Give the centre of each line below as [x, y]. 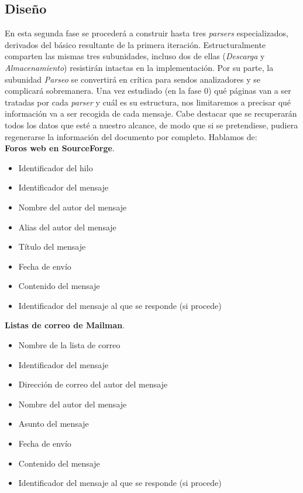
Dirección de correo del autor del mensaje [93, 384]
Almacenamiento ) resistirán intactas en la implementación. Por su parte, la [139, 67]
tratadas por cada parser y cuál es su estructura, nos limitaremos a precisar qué [148, 102]
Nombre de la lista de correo [69, 345]
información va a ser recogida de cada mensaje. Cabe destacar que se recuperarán [151, 113]
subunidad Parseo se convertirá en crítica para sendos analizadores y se [132, 79]
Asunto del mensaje [54, 424]
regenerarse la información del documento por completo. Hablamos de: [131, 136]
